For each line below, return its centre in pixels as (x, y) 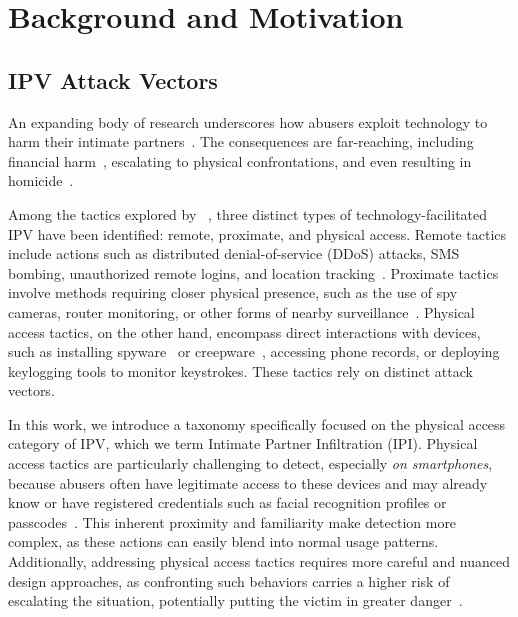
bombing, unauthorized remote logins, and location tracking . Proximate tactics (253, 272)
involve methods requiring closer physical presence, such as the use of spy (233, 292)
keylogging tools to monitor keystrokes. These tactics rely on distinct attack (240, 370)
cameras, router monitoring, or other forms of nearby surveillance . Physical (241, 311)
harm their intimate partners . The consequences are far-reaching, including (241, 141)
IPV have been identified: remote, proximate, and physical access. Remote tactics (257, 233)
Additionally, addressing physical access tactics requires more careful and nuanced (259, 561)
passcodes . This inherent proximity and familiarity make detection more (232, 521)
